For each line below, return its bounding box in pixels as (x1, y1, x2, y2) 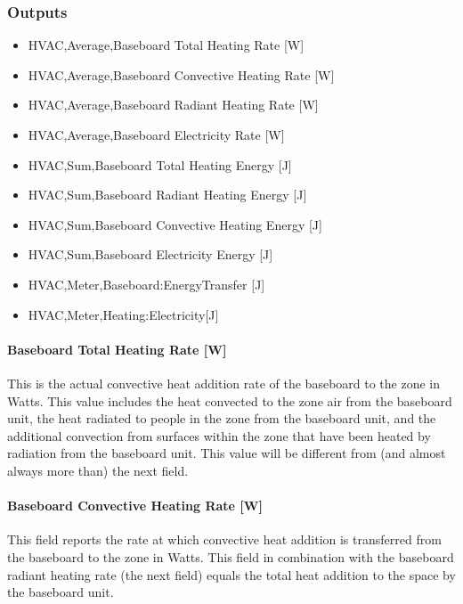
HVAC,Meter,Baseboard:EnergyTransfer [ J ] (28, 274, 265, 293)
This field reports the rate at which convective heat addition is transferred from (7, 530, 442, 549)
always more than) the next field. (7, 461, 189, 479)
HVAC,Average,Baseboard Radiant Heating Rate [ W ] (28, 95, 319, 114)
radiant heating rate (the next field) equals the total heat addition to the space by (7, 565, 456, 584)
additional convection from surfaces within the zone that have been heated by (7, 426, 431, 445)
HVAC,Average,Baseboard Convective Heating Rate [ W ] (28, 65, 335, 84)
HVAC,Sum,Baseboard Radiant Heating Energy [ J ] (28, 185, 307, 204)
